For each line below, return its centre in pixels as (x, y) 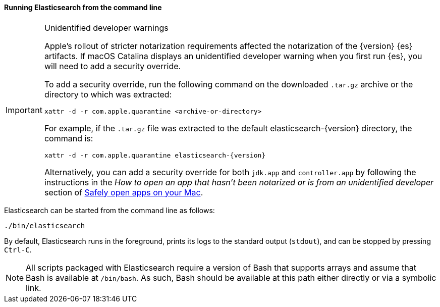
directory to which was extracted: (108, 94)
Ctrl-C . (18, 249)
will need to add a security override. (113, 66)
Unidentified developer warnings (106, 28)
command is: (69, 138)
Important (24, 110)
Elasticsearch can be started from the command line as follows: (109, 210)
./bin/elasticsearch (45, 225)
